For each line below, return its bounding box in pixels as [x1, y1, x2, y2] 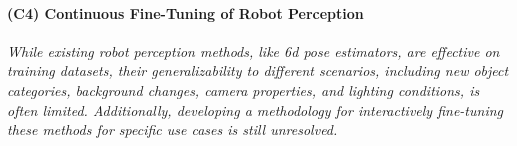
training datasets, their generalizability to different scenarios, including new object [7, 60, 509, 81]
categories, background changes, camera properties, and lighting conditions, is [7, 79, 480, 100]
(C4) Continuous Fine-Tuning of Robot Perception [7, 2, 364, 23]
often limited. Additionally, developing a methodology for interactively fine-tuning [7, 99, 504, 120]
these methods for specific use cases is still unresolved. [7, 119, 338, 140]
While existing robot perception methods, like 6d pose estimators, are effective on [7, 40, 500, 61]
